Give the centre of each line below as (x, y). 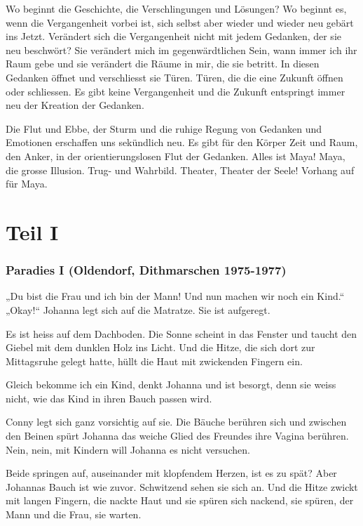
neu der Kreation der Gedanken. (75, 105)
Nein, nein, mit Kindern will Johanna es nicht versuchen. (128, 449)
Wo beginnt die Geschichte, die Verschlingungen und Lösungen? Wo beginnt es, (176, 8)
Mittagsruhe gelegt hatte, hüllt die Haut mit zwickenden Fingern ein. (154, 361)
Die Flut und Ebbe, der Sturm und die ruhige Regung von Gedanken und (164, 128)
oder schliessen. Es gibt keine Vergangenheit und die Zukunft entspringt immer (176, 91)
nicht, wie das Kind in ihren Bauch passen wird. (109, 398)
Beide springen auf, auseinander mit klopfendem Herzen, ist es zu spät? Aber (171, 473)
